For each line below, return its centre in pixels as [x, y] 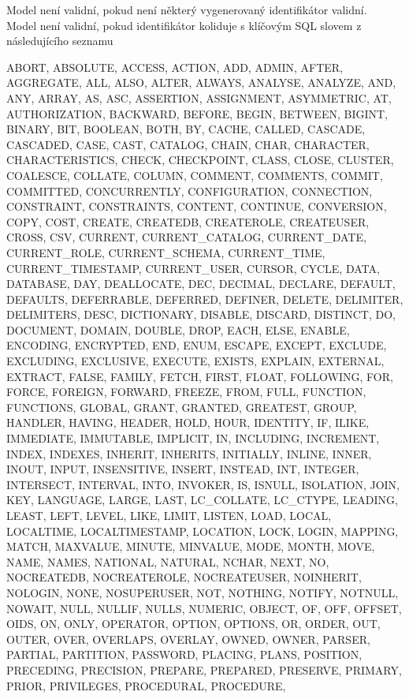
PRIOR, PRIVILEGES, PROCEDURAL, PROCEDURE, [146, 685]
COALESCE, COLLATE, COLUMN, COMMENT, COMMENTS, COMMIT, [195, 175]
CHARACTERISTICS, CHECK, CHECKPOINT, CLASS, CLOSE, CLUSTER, [200, 160]
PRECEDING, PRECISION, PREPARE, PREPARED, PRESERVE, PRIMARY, [204, 669]
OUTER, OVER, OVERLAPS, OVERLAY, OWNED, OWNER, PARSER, [188, 639]
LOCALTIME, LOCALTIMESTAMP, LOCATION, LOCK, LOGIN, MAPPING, [203, 531]
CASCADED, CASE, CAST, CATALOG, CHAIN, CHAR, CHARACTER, [188, 144]
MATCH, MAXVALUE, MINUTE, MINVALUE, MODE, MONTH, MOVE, [191, 546]
